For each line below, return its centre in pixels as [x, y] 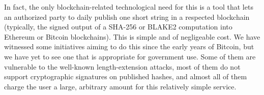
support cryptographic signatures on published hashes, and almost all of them [126, 76]
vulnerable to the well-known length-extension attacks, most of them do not [122, 66]
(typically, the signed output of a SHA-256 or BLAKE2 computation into [118, 27]
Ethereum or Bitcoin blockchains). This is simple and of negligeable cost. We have [132, 36]
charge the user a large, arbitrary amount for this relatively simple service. [120, 86]
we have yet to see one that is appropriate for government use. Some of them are [130, 56]
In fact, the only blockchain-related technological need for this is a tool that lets [129, 7]
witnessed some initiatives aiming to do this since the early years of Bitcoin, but [129, 46]
